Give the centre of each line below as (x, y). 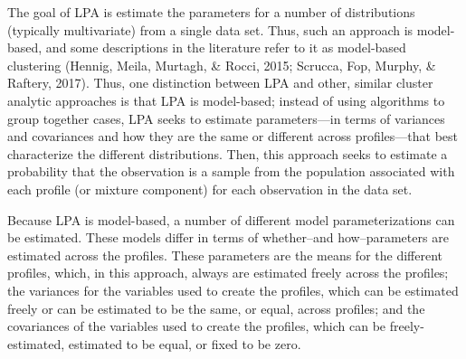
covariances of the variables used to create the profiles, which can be (197, 326)
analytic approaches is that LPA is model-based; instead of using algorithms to (226, 100)
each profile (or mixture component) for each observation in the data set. (210, 189)
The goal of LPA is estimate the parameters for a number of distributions (211, 12)
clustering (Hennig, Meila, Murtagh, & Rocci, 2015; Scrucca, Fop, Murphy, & (222, 65)
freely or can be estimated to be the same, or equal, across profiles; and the (216, 308)
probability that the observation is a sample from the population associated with (231, 171)
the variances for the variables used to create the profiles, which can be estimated (233, 290)
